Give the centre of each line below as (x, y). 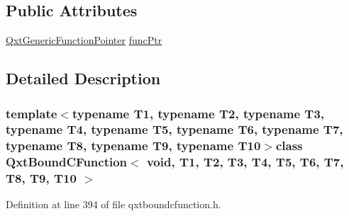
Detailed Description (83, 78)
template (32, 113)
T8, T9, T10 (41, 178)
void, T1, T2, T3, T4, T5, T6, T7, (245, 162)
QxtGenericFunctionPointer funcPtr (84, 40)
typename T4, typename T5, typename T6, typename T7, (174, 129)
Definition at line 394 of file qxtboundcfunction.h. (113, 204)
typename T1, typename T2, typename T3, (198, 113)
